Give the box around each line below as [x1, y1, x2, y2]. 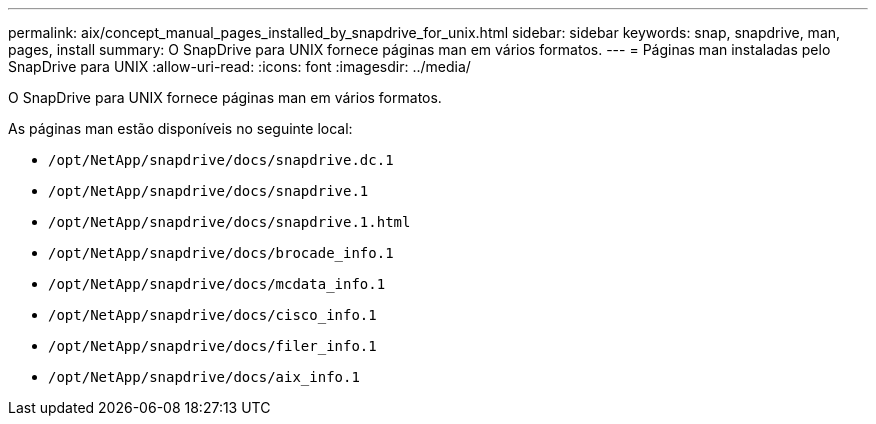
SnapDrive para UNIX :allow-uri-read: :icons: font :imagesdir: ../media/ [8, 58, 471, 75]
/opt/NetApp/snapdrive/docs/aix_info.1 [48, 369, 360, 385]
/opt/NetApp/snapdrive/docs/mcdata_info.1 [48, 276, 386, 292]
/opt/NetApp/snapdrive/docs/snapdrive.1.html [48, 214, 411, 230]
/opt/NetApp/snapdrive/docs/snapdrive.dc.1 [48, 152, 394, 168]
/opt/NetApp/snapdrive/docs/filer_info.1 [48, 338, 377, 354]
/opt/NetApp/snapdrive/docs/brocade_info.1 [48, 245, 394, 261]
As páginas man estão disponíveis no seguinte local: [8, 120, 353, 137]
